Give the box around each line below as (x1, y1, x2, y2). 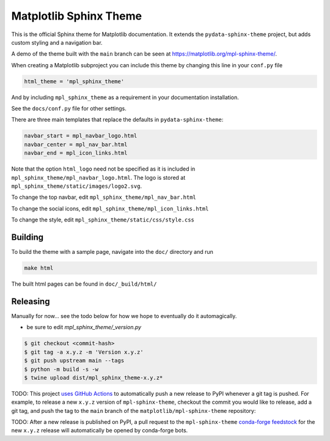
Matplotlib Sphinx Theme (11, 9, 142, 23)
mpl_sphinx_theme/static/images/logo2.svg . (11, 182, 142, 190)
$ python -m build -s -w (24, 366, 99, 372)
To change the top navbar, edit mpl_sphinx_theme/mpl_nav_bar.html (11, 193, 197, 201)
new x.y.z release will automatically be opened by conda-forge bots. (11, 427, 188, 434)
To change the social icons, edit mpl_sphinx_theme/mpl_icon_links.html (11, 205, 209, 212)
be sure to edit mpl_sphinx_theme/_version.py (26, 324, 142, 331)
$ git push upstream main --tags (24, 357, 125, 364)
